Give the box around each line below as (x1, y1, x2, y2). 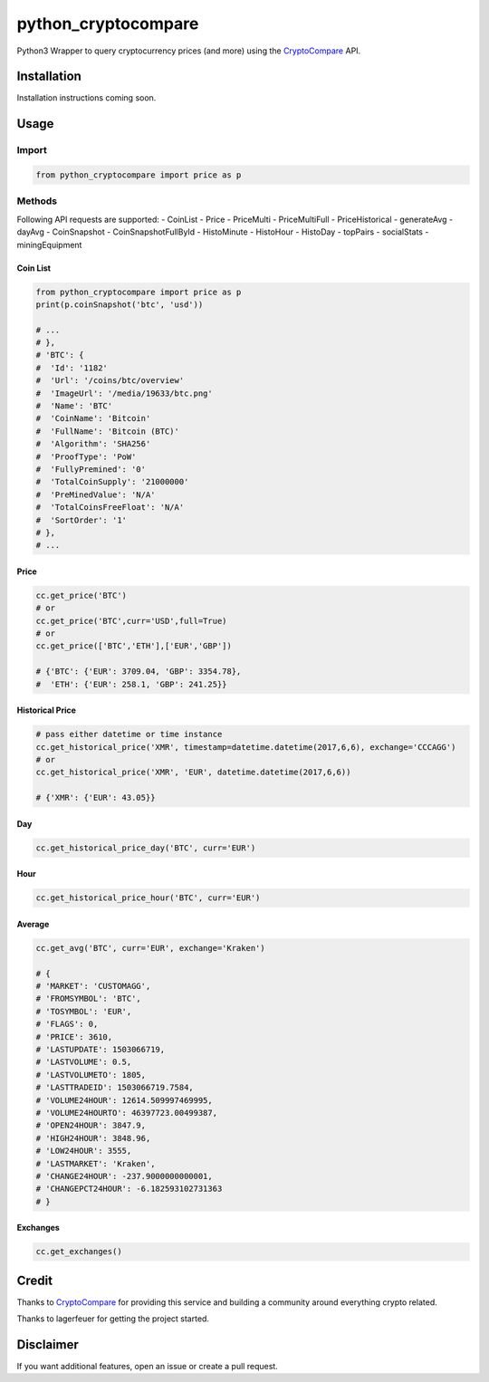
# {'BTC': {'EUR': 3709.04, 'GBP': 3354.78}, (35, 667, 242, 677)
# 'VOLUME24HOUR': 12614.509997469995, (35, 1095, 213, 1105)
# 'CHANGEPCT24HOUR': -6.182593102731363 (35, 1184, 223, 1195)
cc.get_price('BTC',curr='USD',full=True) (35, 616, 227, 626)
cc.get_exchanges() (35, 1246, 122, 1257)
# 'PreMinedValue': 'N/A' (35, 489, 156, 500)
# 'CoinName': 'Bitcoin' (35, 413, 151, 424)
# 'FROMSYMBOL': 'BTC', (35, 993, 142, 1004)
